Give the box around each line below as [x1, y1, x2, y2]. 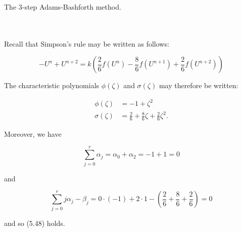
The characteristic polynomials [4, 80, 100, 91]
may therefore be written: [159, 80, 238, 91]
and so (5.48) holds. [4, 217, 65, 228]
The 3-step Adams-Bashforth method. [4, 2, 121, 12]
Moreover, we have [4, 128, 62, 139]
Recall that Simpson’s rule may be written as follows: [4, 38, 169, 49]
